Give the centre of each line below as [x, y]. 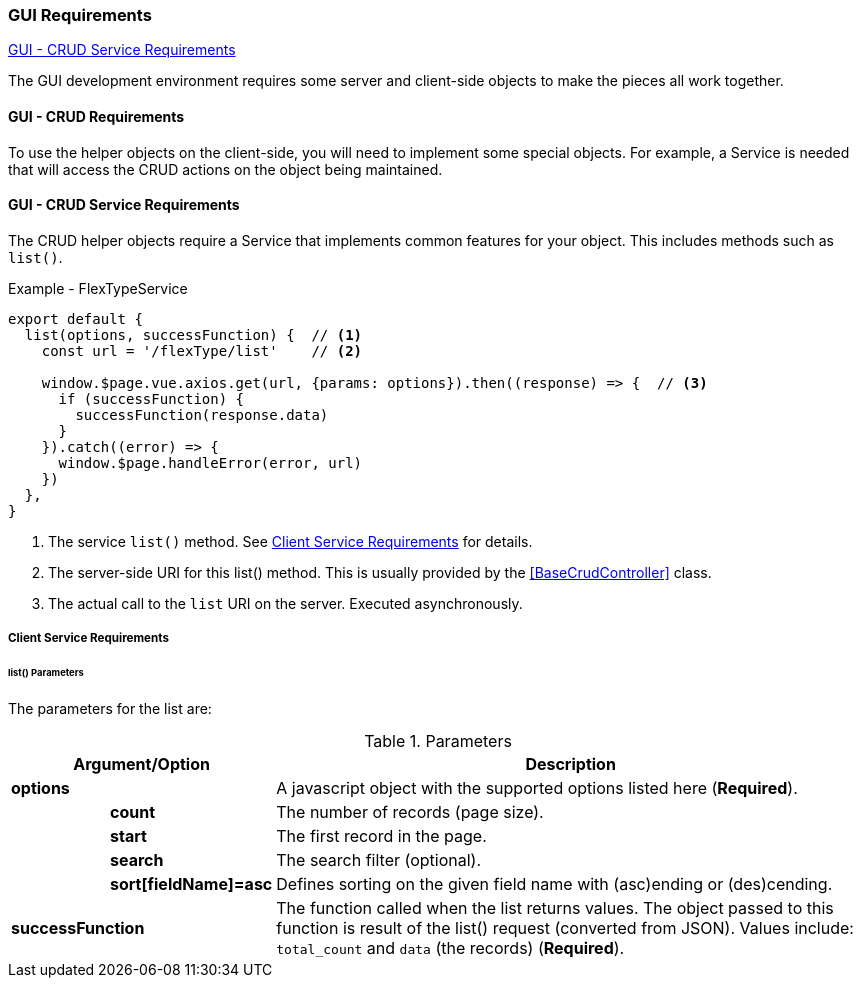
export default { [75, 318]
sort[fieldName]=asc [191, 883]
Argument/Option [141, 763]
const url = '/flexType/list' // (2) [202, 350]
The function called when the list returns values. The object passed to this [555, 907]
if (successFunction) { [151, 398]
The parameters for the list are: [110, 708]
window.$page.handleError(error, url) [210, 462]
